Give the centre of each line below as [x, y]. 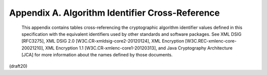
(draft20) [18, 66]
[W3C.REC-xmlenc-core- [211, 41]
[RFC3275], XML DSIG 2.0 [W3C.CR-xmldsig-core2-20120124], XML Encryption [103, 41]
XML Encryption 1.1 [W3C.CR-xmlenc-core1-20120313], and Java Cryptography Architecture [139, 48]
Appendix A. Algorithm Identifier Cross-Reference [114, 13]
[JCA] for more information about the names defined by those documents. [97, 55]
